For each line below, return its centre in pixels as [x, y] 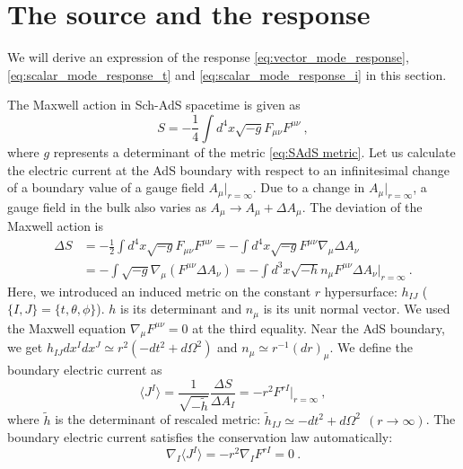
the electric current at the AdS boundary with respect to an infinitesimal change [229, 169]
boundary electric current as [85, 370]
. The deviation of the [362, 206]
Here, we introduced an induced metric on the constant [159, 291]
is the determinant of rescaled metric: [158, 419]
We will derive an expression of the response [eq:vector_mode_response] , [208, 57]
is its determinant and [181, 309]
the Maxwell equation [67, 327]
